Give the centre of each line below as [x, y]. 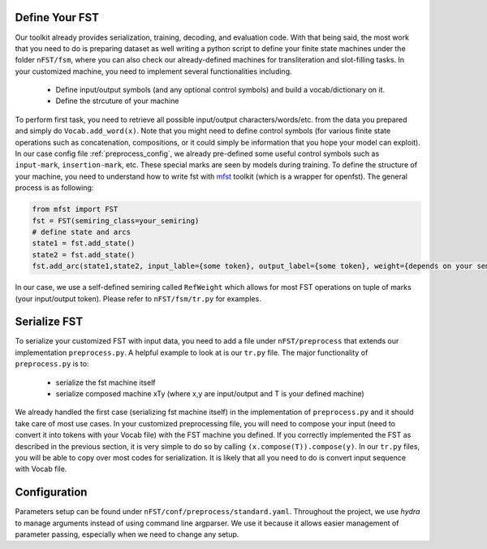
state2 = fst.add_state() [84, 255]
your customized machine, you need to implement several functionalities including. [153, 71]
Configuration [51, 493]
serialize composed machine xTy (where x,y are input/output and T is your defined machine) [210, 393]
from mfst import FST [75, 210]
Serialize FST [49, 322]
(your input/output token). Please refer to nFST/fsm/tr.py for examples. [138, 298]
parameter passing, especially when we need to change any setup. [127, 534]
